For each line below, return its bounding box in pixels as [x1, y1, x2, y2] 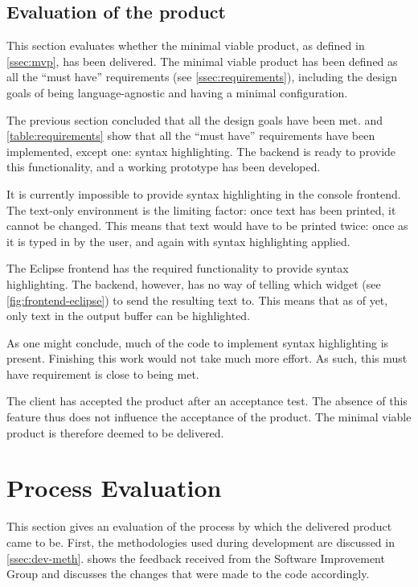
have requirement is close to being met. [6, 365, 199, 382]
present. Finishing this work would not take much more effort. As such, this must [6, 350, 408, 367]
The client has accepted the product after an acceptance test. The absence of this [6, 392, 408, 409]
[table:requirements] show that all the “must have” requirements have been [6, 127, 375, 144]
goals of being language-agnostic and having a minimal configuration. [6, 84, 348, 101]
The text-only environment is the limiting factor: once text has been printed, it [6, 201, 396, 218]
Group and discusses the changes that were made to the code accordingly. [6, 565, 370, 582]
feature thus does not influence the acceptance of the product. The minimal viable [6, 408, 412, 425]
